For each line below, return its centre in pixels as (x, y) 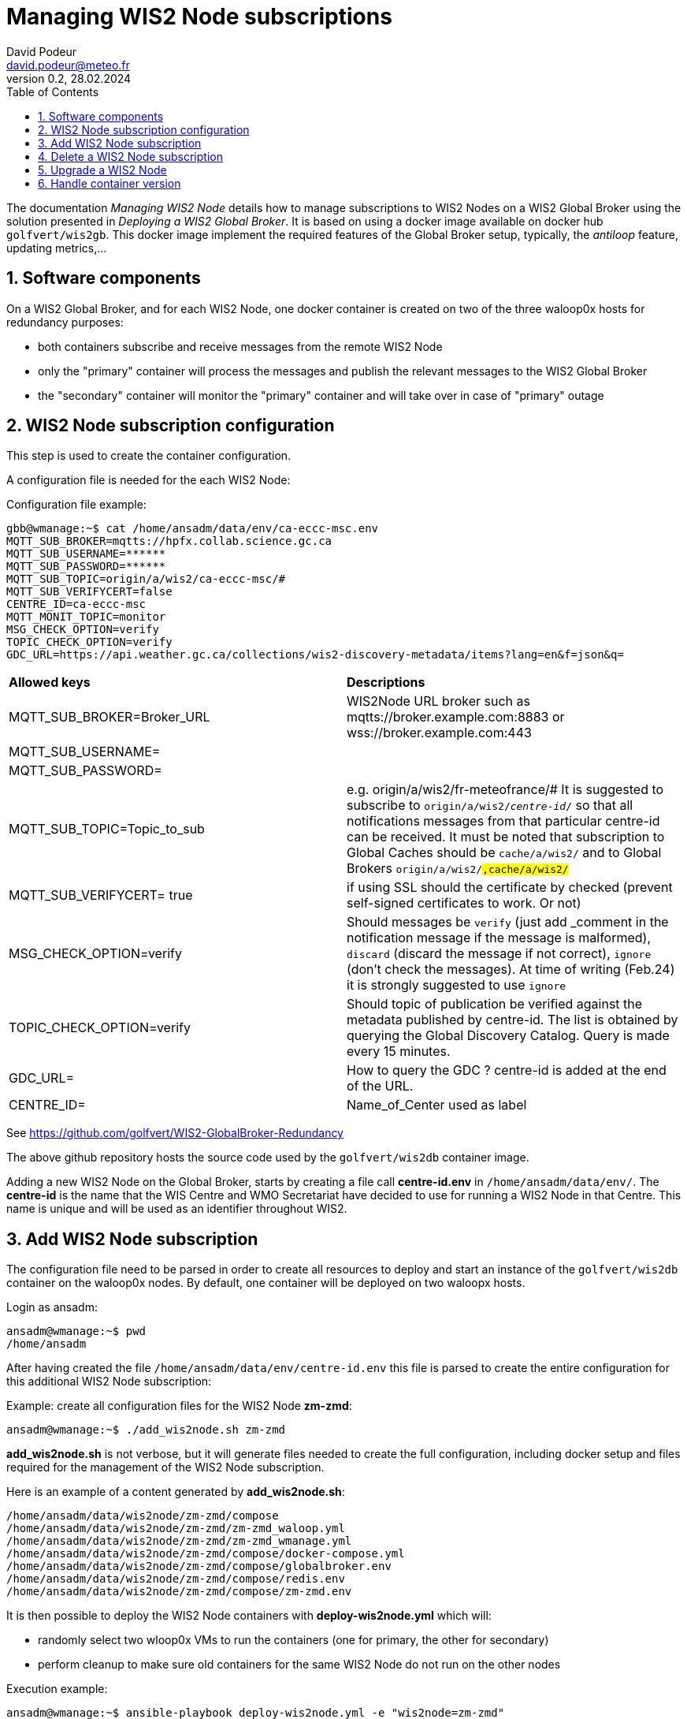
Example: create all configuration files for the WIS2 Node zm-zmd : (179, 1406)
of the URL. (380, 1086)
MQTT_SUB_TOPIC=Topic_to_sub (107, 829)
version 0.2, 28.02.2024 (69, 78)
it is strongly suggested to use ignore (457, 985)
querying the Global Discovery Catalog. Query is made (508, 1036)
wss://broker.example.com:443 (439, 733)
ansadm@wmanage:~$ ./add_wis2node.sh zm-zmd (146, 1430)
